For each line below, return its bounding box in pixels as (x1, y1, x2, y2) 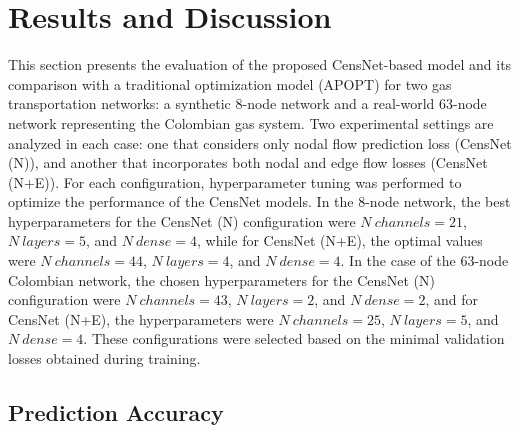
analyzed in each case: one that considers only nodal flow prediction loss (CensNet (8, 132, 512, 153)
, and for (425, 289, 478, 310)
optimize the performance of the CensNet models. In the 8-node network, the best (8, 191, 511, 212)
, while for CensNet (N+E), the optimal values (197, 230, 483, 251)
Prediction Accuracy (8, 397, 224, 428)
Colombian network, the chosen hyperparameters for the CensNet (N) (8, 269, 436, 290)
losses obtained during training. (8, 348, 201, 369)
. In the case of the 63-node (340, 250, 509, 271)
